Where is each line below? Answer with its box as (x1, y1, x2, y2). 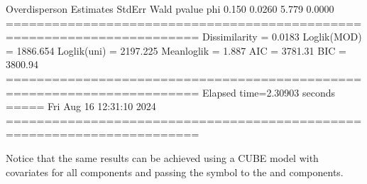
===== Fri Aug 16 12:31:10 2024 (6, 99, 156, 114)
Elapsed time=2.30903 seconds (202, 85, 336, 99)
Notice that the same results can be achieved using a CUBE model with (6, 150, 319, 165)
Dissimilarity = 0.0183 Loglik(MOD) (202, 29, 362, 44)
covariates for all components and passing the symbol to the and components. (6, 164, 344, 179)
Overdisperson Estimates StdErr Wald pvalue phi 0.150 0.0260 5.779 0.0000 (6, 1, 334, 16)
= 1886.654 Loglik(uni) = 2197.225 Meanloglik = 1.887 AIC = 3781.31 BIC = (6, 43, 346, 58)
